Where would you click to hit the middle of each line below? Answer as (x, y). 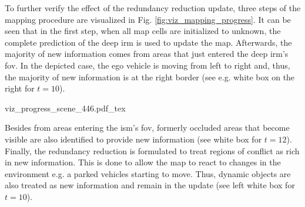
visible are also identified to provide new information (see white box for (133, 139)
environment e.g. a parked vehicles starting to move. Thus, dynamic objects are (148, 173)
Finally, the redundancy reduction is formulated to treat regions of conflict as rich (152, 150)
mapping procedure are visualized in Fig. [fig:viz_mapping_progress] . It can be (148, 19)
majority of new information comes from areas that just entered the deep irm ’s (147, 54)
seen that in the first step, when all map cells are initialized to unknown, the (143, 31)
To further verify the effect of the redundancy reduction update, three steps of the (153, 8)
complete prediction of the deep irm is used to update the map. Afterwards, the (148, 42)
